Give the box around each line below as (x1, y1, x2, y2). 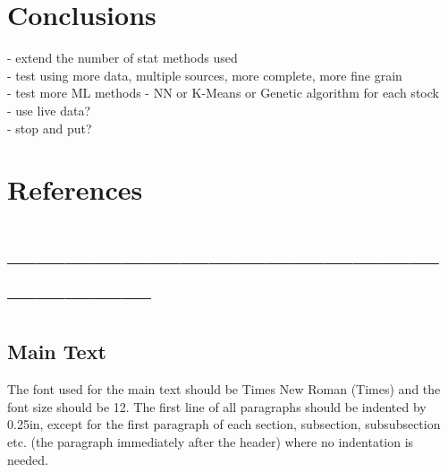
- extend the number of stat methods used (7, 48, 238, 67)
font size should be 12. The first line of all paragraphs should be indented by (7, 397, 427, 416)
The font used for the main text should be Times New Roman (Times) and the (7, 380, 441, 399)
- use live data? (7, 100, 91, 119)
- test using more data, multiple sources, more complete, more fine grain (7, 65, 402, 84)
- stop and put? (7, 118, 92, 137)
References (7, 171, 143, 208)
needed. (7, 450, 48, 468)
